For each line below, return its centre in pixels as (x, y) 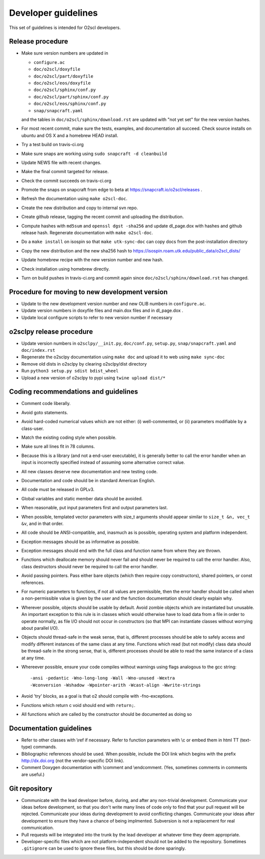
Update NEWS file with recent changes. (61, 162)
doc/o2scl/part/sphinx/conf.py (71, 97)
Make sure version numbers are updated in (65, 53)
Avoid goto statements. (45, 412)
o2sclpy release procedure (51, 331)
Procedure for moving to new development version (88, 292)
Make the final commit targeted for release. (65, 172)
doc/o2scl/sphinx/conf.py (65, 90)
